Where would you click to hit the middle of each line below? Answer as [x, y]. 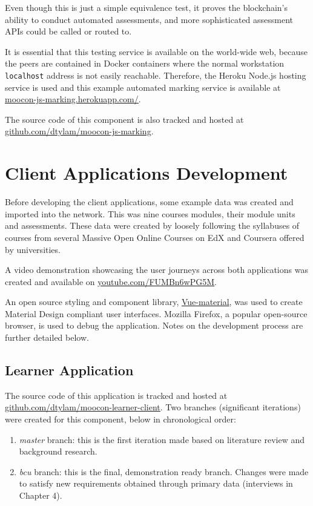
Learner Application [69, 370]
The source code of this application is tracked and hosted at [116, 395]
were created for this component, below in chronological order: [120, 419]
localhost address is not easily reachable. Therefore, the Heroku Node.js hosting [156, 75]
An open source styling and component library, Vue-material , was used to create [154, 302]
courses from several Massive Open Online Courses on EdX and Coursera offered [155, 237]
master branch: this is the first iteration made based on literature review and [162, 439]
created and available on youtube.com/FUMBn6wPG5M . [111, 281]
